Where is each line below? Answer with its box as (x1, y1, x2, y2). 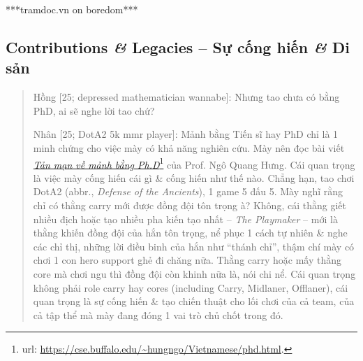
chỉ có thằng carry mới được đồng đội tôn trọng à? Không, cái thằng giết (33, 198, 346, 212)
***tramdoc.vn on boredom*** (6, 2, 138, 16)
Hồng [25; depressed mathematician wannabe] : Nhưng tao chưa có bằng (33, 90, 340, 104)
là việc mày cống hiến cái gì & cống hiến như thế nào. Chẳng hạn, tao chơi (33, 170, 355, 185)
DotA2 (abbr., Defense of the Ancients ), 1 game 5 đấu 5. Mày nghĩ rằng (33, 184, 343, 199)
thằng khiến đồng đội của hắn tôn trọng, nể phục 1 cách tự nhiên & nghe (33, 225, 348, 240)
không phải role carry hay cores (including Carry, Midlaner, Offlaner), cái (33, 280, 348, 295)
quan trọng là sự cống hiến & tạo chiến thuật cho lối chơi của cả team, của (33, 294, 355, 309)
